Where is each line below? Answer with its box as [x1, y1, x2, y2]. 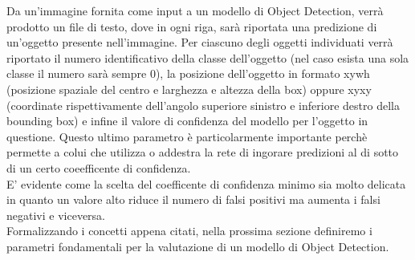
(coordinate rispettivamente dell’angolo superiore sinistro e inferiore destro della [6, 96, 400, 113]
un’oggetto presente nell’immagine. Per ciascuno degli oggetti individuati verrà [6, 34, 393, 51]
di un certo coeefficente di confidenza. [6, 159, 191, 176]
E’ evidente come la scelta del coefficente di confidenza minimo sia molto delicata [6, 175, 406, 192]
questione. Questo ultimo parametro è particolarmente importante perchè [6, 128, 368, 144]
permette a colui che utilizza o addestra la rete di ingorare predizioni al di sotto [6, 144, 399, 160]
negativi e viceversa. [6, 206, 105, 223]
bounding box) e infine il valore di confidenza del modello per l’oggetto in [6, 112, 368, 129]
